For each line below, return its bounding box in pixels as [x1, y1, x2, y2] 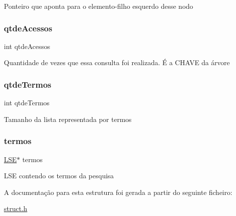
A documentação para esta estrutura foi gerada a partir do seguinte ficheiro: [4, 187, 233, 197]
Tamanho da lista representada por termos [4, 114, 132, 124]
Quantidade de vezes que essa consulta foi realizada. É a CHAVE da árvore [4, 57, 230, 68]
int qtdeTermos [4, 97, 50, 108]
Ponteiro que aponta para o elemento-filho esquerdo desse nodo [4, 1, 193, 11]
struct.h [4, 203, 27, 214]
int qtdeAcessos [4, 41, 50, 51]
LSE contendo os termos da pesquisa [4, 170, 114, 181]
